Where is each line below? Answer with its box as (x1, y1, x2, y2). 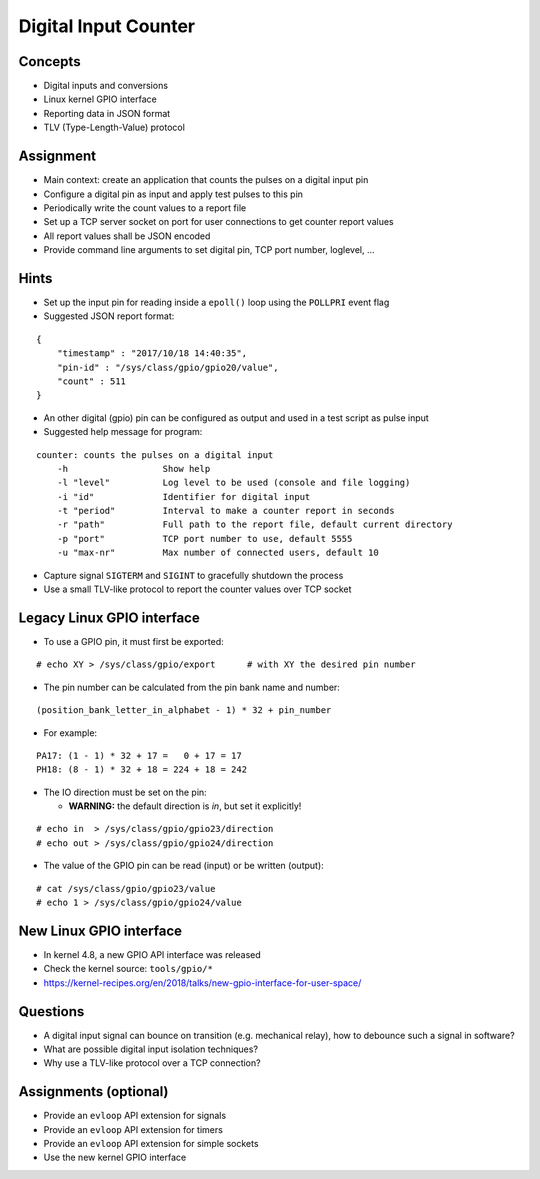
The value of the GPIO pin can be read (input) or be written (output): (43, 860, 324, 872)
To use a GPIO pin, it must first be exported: (43, 635, 224, 647)
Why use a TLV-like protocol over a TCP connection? (43, 1057, 261, 1069)
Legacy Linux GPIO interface (18, 609, 200, 626)
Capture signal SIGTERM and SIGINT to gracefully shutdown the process (43, 569, 344, 581)
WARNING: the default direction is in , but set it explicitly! (68, 800, 302, 812)
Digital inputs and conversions (43, 80, 169, 92)
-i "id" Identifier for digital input (56, 491, 311, 502)
